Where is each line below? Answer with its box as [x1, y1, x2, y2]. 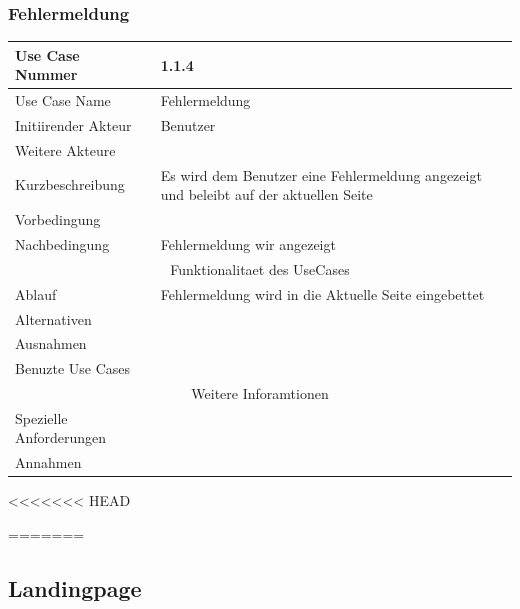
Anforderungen [15, 427, 107, 448]
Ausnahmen [15, 333, 87, 354]
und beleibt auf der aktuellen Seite [160, 184, 373, 205]
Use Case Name [15, 90, 111, 111]
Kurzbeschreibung [15, 174, 125, 195]
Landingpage [8, 572, 142, 603]
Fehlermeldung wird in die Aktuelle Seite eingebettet [160, 283, 485, 304]
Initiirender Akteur [15, 115, 132, 135]
